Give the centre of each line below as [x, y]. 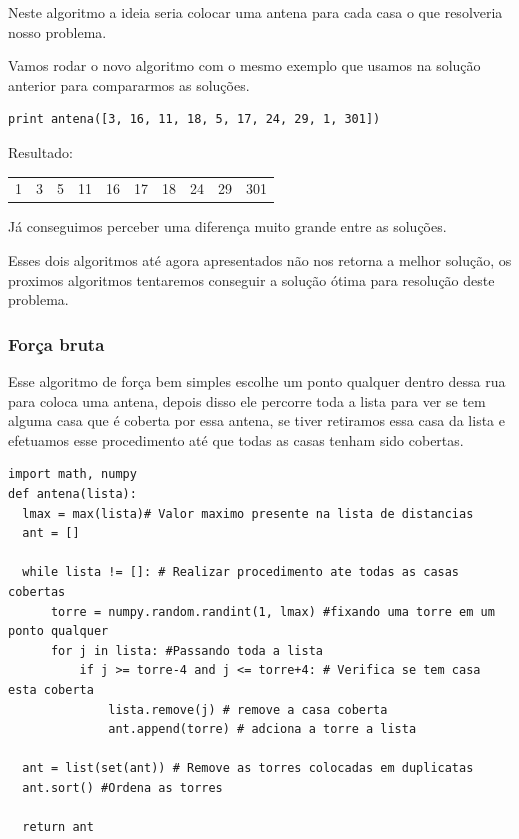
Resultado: [40, 151]
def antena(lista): [72, 493]
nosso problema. [57, 31]
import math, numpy [72, 474]
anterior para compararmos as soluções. [129, 84]
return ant [58, 827]
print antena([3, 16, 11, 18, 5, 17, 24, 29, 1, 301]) [194, 119]
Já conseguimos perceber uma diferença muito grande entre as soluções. [227, 226]
